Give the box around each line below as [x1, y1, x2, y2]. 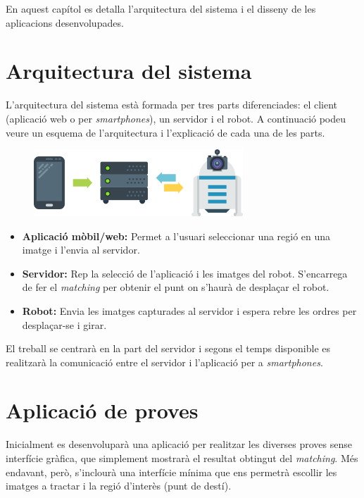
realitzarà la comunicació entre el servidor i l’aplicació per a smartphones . [6, 354, 323, 369]
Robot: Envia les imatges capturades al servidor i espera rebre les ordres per [22, 303, 357, 318]
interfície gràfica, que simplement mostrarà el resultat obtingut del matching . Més [6, 451, 358, 465]
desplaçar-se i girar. [22, 317, 107, 332]
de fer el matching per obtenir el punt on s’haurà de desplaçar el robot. [22, 280, 330, 294]
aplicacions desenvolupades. [6, 15, 124, 30]
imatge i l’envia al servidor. [22, 242, 140, 257]
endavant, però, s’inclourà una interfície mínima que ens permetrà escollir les [6, 464, 337, 479]
